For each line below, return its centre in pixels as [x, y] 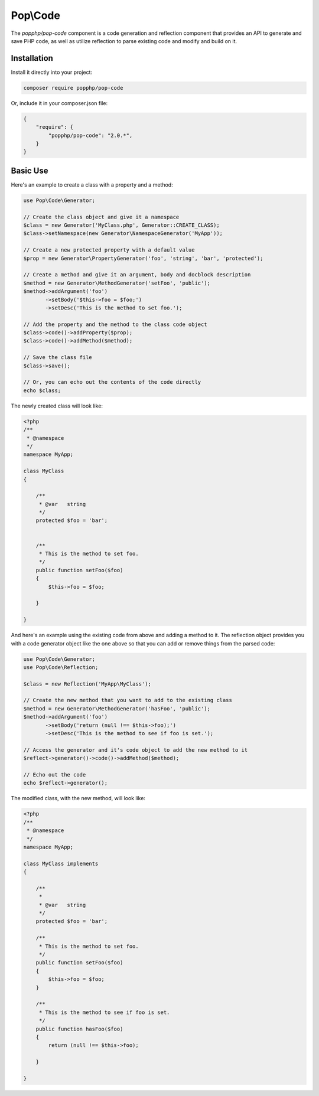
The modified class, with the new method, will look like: [78, 798]
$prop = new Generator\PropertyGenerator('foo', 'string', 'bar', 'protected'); [143, 258]
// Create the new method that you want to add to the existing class [128, 700]
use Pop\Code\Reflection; [61, 667]
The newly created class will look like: [57, 406]
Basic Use [30, 170]
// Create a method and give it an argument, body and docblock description [137, 275]
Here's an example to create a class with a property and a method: [92, 185]
